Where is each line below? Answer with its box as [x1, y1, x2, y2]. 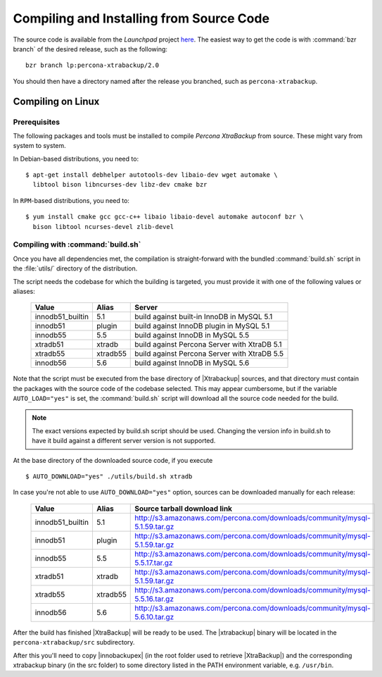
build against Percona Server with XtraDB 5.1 [134, 340, 282, 349]
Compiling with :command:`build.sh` [13, 240, 141, 249]
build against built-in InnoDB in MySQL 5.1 [134, 312, 273, 322]
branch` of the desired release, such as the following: [13, 44, 168, 53]
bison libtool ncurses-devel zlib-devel [32, 223, 174, 230]
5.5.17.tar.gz [134, 557, 173, 567]
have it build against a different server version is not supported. [32, 437, 216, 445]
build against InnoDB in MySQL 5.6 [134, 358, 250, 368]
